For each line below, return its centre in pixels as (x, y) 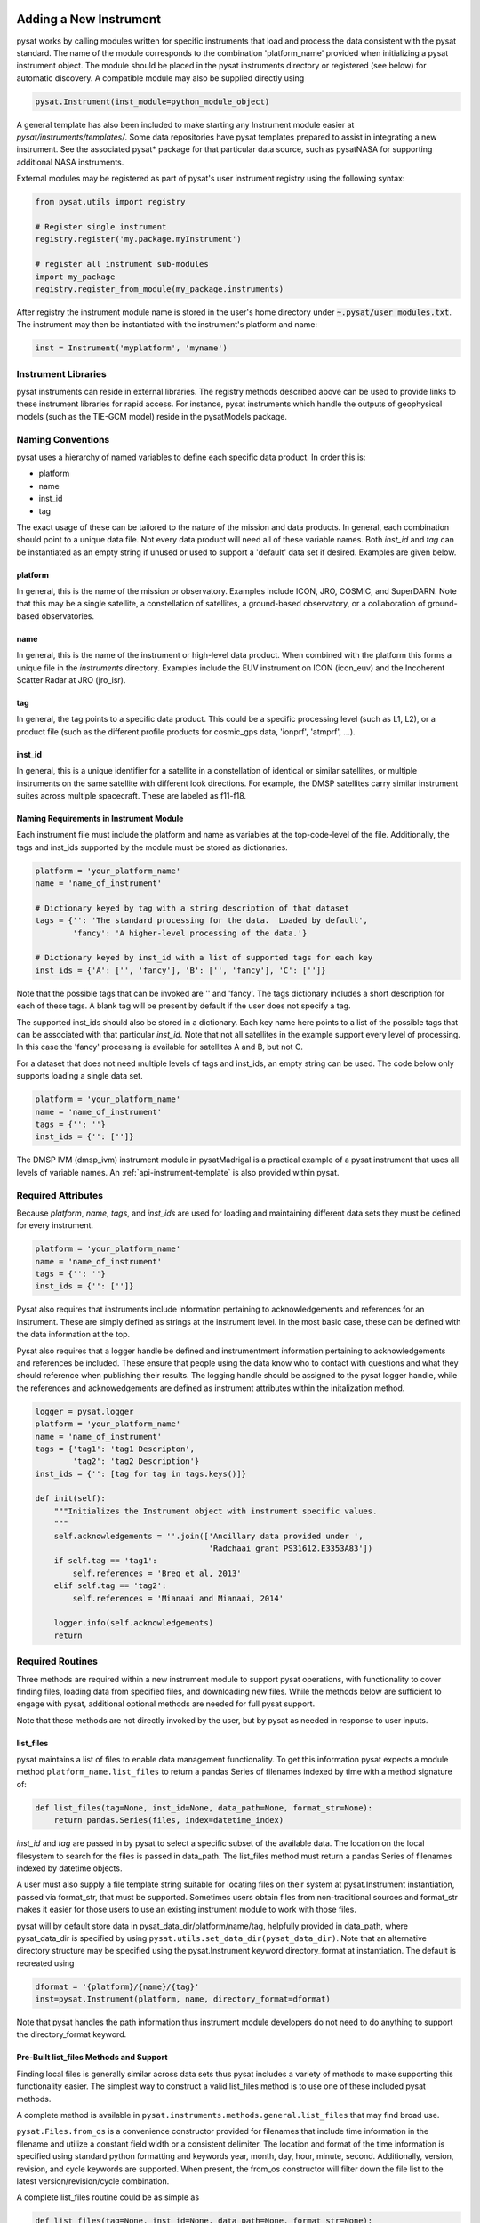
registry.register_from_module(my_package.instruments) (160, 289)
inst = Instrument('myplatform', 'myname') (132, 348)
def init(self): (71, 1499)
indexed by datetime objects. (69, 1868)
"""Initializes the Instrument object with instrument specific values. (216, 1511)
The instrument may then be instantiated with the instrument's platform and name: (167, 325)
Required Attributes (60, 1195)
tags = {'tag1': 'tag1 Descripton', (115, 1449)
